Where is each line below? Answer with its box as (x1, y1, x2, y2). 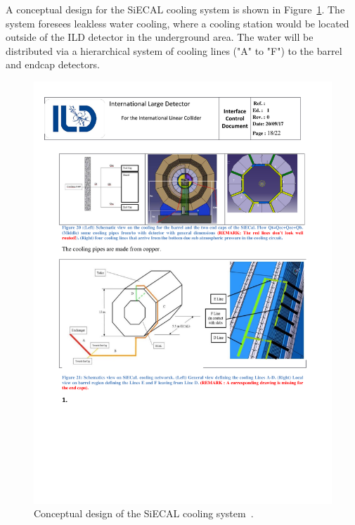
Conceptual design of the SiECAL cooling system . (34, 506, 254, 521)
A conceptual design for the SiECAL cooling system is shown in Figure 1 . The (6, 2, 345, 16)
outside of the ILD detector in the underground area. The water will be (6, 30, 314, 44)
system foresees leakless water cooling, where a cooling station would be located (6, 15, 349, 30)
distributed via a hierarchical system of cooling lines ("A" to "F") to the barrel (6, 43, 342, 58)
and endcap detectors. (6, 57, 100, 72)
